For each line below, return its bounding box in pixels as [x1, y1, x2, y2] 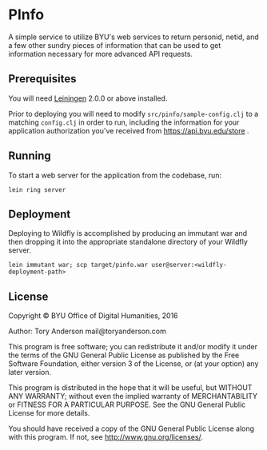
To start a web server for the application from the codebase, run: [8, 170, 222, 180]
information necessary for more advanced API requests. [8, 49, 193, 58]
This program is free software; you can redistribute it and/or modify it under [8, 342, 258, 352]
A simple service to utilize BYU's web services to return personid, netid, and [8, 32, 259, 42]
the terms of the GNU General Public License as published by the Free [8, 350, 240, 360]
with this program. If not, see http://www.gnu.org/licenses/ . [8, 432, 204, 442]
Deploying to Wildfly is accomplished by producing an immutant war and [8, 229, 248, 238]
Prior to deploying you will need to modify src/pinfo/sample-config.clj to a [8, 109, 259, 118]
